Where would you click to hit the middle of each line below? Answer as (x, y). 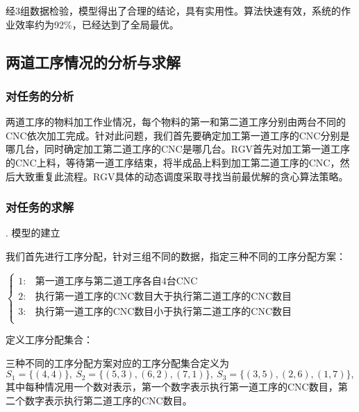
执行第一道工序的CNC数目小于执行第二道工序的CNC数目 (164, 312)
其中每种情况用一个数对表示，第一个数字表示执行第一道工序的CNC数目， (172, 387)
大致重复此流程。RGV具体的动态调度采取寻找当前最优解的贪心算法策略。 (182, 176)
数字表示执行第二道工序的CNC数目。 (108, 400)
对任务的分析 (40, 95)
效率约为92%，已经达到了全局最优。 (97, 24)
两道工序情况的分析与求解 (93, 61)
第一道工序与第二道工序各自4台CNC (116, 281)
